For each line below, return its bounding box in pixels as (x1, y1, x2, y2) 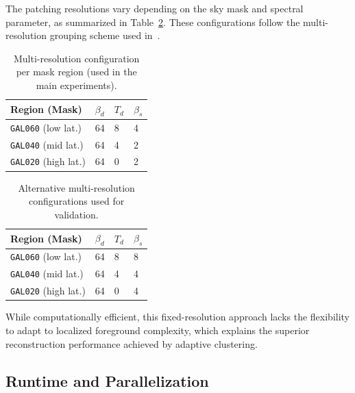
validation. (54, 207, 99, 221)
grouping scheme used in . (49, 28, 160, 42)
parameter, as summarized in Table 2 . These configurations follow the (5, 14, 300, 29)
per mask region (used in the (16, 64, 137, 79)
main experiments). (36, 77, 117, 92)
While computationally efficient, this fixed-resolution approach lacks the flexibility (5, 309, 350, 324)
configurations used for (29, 194, 125, 208)
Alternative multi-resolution (18, 180, 135, 194)
